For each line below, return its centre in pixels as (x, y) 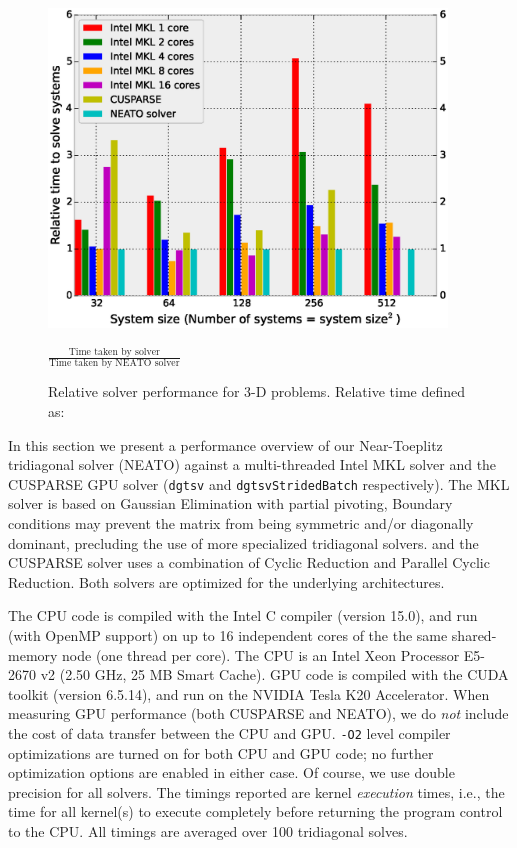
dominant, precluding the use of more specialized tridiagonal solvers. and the (243, 542)
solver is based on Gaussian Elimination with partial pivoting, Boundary (230, 503)
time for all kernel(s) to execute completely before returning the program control (255, 811)
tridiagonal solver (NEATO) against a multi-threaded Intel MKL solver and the (252, 464)
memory (33, 654)
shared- (474, 635)
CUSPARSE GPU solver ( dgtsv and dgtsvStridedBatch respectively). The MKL (259, 483)
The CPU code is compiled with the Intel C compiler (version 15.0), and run (243, 615)
